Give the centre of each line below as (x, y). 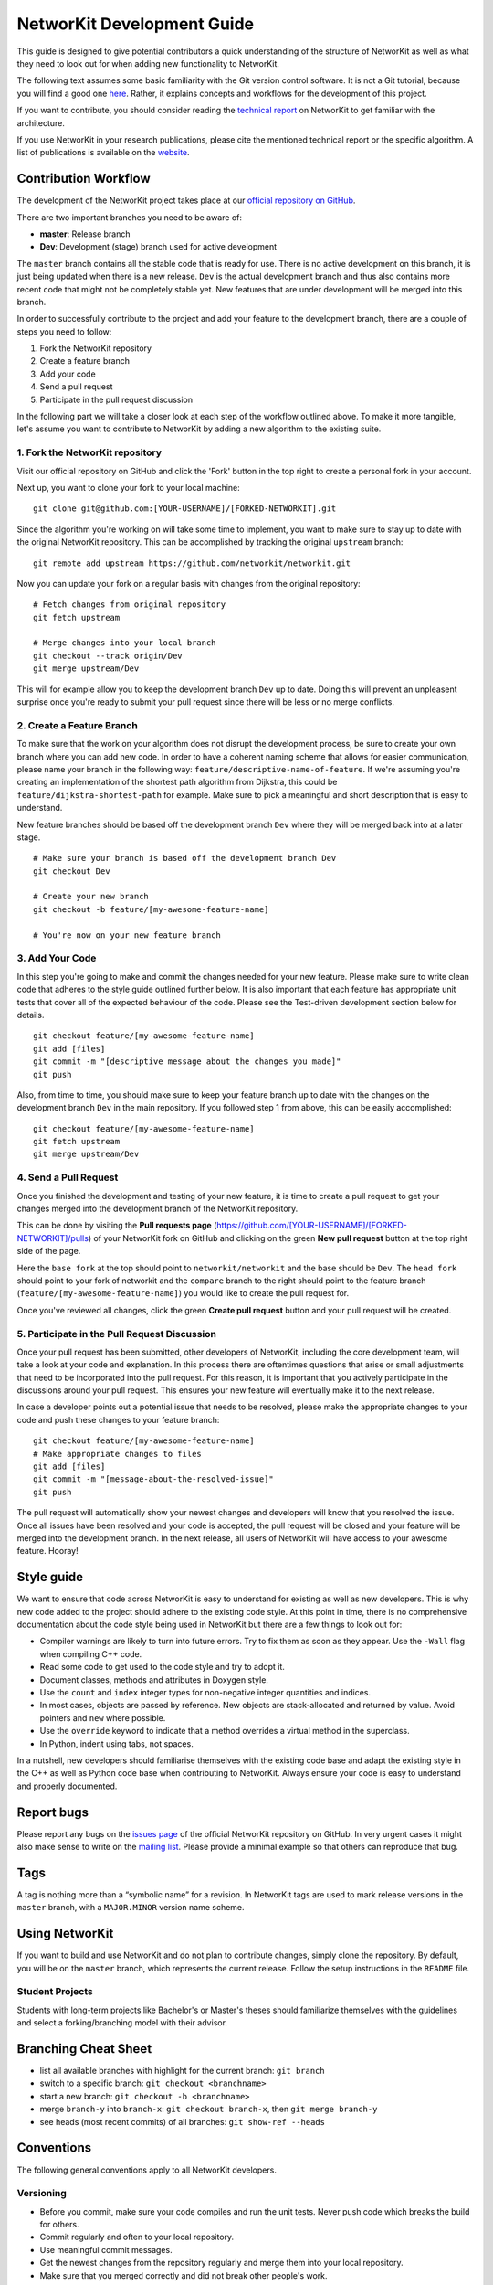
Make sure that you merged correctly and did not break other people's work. (184, 2275)
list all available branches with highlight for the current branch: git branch (182, 2071)
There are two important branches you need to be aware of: (129, 217)
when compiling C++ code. (91, 1653)
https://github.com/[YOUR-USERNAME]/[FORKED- (312, 1226)
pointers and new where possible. (103, 1717)
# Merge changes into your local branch (125, 643)
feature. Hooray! (47, 1551)
